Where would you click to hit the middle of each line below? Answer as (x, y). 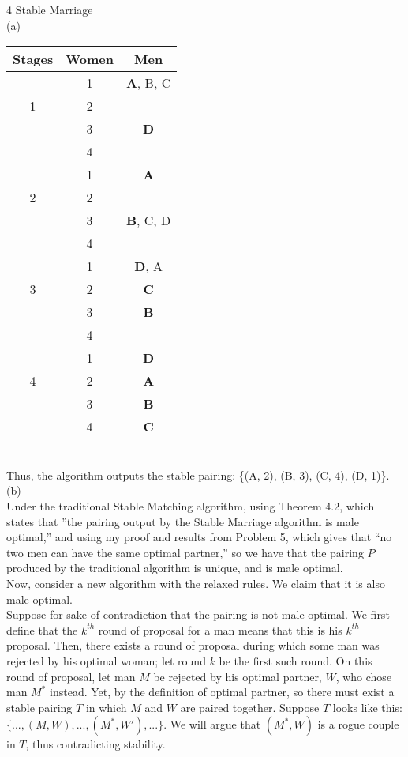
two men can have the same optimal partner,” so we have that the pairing (185, 552)
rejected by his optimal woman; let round (106, 660)
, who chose (364, 676)
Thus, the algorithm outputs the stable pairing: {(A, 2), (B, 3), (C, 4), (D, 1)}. (198, 475)
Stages (33, 59)
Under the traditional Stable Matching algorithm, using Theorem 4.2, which (191, 505)
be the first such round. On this (296, 660)
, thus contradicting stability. (95, 744)
